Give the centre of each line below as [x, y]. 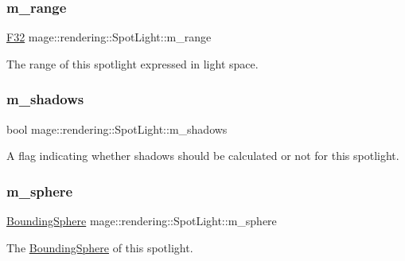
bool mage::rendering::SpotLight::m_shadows [117, 129]
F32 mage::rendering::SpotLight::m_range [109, 37]
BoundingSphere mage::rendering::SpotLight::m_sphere [142, 221]
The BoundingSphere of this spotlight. [100, 247]
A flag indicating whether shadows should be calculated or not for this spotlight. [203, 156]
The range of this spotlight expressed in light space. [132, 63]
